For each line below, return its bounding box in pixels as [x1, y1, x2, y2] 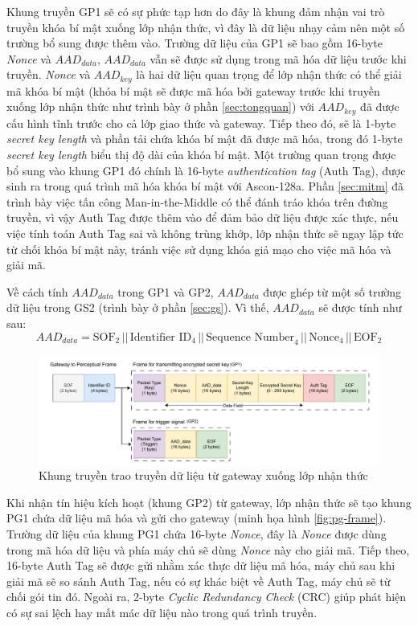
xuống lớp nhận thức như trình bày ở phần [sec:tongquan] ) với [6, 98, 314, 115]
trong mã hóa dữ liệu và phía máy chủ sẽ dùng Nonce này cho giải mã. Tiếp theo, [6, 541, 410, 558]
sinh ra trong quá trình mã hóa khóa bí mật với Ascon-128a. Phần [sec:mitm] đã [6, 178, 404, 194]
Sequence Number [206, 331, 295, 343]
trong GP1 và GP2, [117, 283, 214, 300]
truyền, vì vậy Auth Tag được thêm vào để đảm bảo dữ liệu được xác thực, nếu [6, 209, 399, 226]
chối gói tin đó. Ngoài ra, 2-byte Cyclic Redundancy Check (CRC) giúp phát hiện [6, 588, 407, 605]
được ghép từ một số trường [263, 283, 401, 300]
